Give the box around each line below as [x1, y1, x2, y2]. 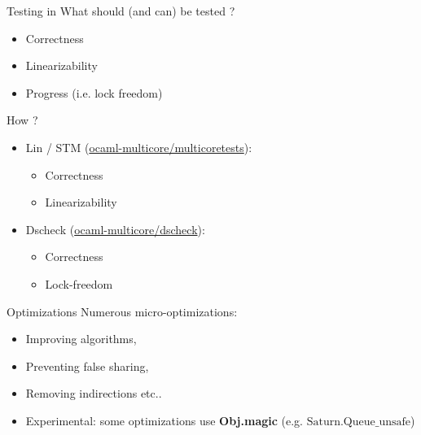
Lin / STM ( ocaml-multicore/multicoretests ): [25, 138, 252, 155]
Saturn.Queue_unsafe [306, 415, 410, 428]
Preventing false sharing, [25, 357, 149, 374]
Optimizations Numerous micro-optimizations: [7, 302, 238, 320]
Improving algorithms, [25, 330, 137, 347]
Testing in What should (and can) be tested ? [7, 2, 235, 19]
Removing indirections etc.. [25, 385, 162, 402]
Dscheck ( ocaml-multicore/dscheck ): [25, 220, 205, 237]
